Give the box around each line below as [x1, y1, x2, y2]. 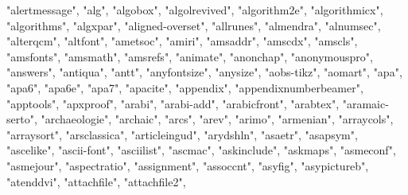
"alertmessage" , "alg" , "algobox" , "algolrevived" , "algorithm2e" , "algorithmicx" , [6, 2, 383, 18]
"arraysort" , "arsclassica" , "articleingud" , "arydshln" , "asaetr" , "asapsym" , [6, 126, 358, 142]
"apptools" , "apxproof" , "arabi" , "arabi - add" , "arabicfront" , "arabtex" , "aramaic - [6, 95, 389, 111]
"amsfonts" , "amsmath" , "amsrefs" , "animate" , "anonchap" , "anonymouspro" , [6, 48, 373, 64]
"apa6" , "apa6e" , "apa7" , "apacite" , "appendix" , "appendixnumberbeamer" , [6, 79, 363, 96]
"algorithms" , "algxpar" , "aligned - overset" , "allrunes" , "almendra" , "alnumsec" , [6, 17, 381, 33]
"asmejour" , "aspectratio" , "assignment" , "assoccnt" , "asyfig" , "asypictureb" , [6, 157, 369, 174]
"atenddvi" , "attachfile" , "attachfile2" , [6, 173, 186, 189]
